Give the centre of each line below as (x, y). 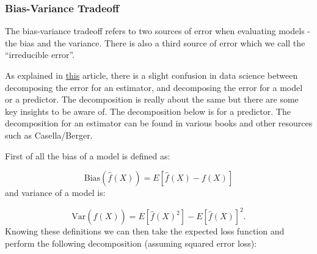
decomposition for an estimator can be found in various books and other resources (159, 123)
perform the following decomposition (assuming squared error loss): (131, 243)
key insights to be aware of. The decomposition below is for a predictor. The (148, 111)
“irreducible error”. (40, 55)
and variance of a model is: (55, 193)
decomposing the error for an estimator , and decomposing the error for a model (154, 87)
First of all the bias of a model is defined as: (88, 155)
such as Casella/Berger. (49, 135)
